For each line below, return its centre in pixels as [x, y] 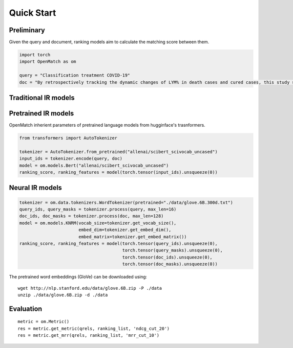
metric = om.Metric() [43, 322]
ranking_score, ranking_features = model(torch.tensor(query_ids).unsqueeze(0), [118, 244]
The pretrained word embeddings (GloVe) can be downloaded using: [78, 277]
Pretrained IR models [42, 113]
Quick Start [32, 13]
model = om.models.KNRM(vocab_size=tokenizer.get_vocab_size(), [98, 223]
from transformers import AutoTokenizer [68, 138]
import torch [35, 55]
